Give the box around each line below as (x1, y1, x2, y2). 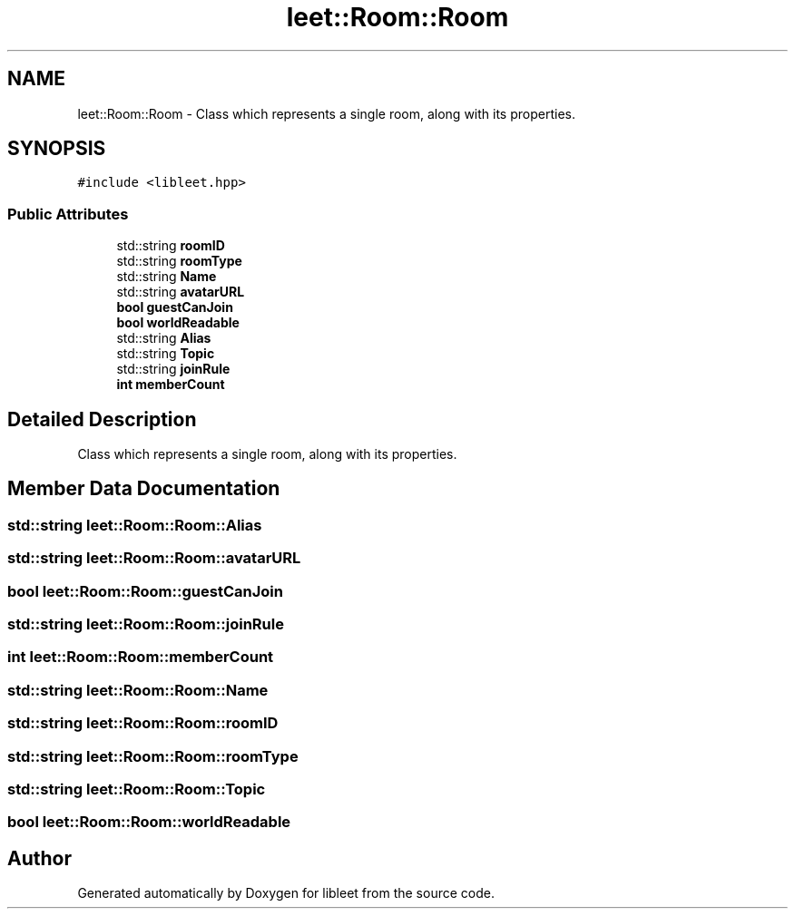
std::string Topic (116, 346, 215, 362)
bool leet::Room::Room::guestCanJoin (7, 581, 283, 600)
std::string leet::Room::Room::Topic (7, 779, 266, 798)
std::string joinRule (116, 361, 231, 377)
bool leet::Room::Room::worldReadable (7, 813, 291, 832)
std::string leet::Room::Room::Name (7, 680, 269, 699)
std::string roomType (116, 253, 242, 269)
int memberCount (116, 376, 225, 393)
